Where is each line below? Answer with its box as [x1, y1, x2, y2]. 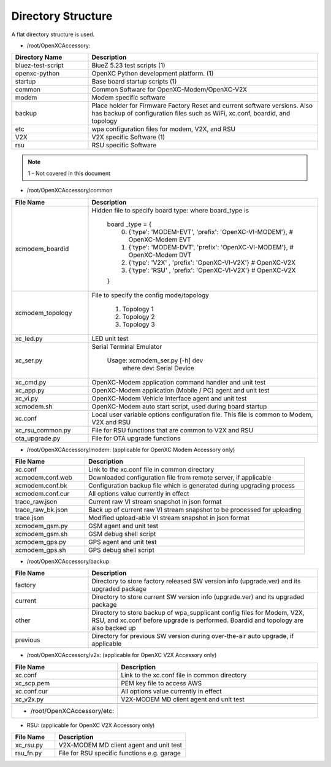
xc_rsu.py [15, 741, 44, 749]
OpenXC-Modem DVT [128, 251, 192, 259]
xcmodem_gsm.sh [15, 529, 68, 538]
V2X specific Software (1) [91, 133, 165, 141]
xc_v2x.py [15, 695, 44, 703]
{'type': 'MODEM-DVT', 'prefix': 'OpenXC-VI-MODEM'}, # [128, 243, 294, 251]
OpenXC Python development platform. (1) [91, 69, 214, 78]
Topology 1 [122, 305, 154, 313]
